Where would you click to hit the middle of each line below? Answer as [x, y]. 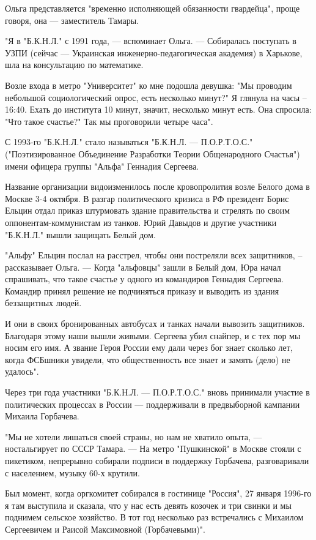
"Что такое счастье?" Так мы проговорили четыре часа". [109, 121]
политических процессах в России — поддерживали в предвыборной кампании [152, 404]
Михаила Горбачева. [42, 416]
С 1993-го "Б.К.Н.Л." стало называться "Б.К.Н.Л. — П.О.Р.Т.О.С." [129, 142]
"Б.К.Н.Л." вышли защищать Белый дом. [80, 234]
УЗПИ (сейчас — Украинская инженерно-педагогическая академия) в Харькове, [154, 52]
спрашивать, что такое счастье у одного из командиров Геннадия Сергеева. [144, 279]
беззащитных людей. [43, 303]
